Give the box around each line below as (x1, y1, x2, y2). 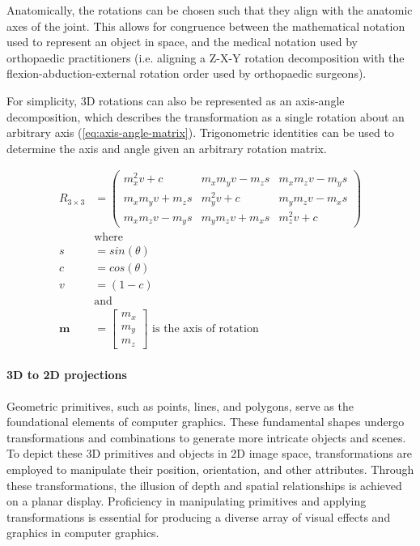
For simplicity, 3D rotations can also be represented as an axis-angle (6, 92, 345, 109)
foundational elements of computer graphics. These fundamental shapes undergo (6, 413, 405, 430)
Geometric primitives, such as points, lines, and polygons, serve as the (6, 397, 354, 414)
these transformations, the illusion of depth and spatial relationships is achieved (6, 476, 402, 493)
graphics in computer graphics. (6, 524, 159, 541)
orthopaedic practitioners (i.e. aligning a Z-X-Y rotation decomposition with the (6, 49, 405, 66)
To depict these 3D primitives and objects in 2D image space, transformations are (6, 445, 413, 462)
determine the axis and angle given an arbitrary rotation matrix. (6, 139, 327, 156)
